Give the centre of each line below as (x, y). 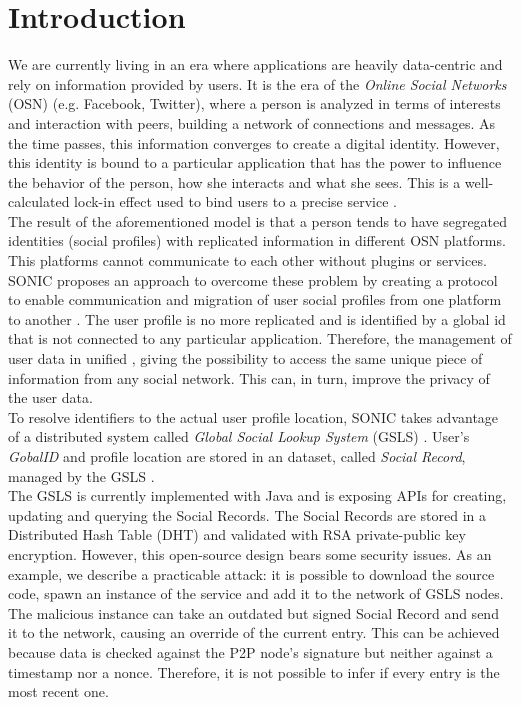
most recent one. (58, 691)
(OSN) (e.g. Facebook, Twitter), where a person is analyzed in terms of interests (254, 103)
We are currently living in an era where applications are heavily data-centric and (255, 64)
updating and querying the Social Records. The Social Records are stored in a (247, 514)
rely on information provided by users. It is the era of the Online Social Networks (257, 83)
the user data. (50, 397)
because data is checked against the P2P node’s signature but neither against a (250, 651)
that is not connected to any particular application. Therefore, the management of (260, 338)
